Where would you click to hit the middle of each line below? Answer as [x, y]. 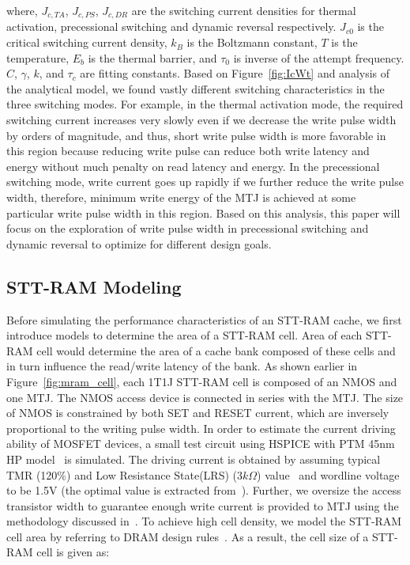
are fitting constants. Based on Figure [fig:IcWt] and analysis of [235, 73]
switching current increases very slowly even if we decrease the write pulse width [201, 120]
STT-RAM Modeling [94, 286]
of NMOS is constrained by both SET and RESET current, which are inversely [198, 413]
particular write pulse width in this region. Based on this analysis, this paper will [203, 212]
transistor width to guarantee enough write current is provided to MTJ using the [203, 505]
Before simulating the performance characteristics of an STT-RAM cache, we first [204, 319]
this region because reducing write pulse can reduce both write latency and [188, 151]
